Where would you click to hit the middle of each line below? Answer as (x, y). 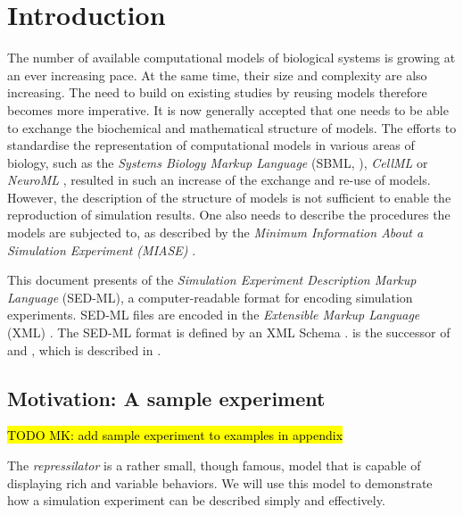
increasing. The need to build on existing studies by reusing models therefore (217, 92)
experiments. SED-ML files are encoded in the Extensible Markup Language (214, 315)
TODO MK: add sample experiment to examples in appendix (175, 435)
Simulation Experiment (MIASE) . (102, 249)
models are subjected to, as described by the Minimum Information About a (215, 233)
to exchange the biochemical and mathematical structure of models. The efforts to (232, 127)
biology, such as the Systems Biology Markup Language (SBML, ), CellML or (218, 162)
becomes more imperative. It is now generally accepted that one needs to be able (228, 109)
